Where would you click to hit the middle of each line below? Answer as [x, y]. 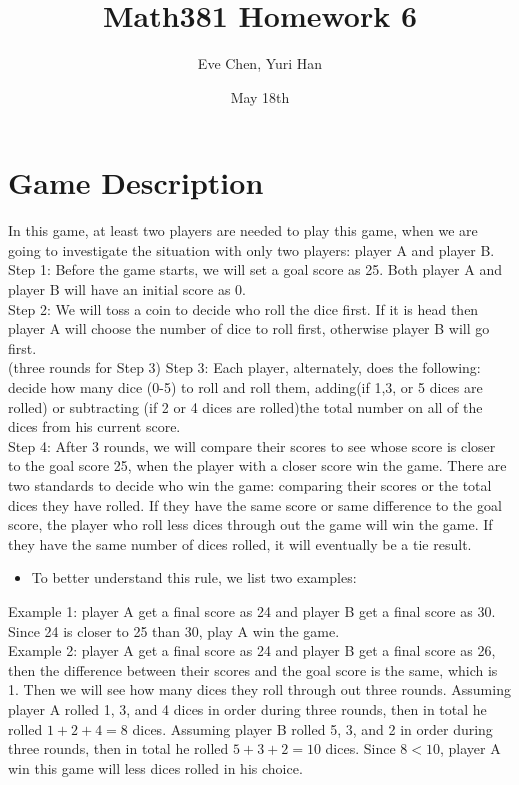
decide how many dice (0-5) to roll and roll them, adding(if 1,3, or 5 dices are [245, 387]
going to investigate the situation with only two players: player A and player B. [251, 249]
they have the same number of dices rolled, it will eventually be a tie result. [240, 543]
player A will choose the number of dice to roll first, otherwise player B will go [249, 328]
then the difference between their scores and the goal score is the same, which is [253, 669]
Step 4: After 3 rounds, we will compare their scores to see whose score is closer [252, 445]
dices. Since [360, 748]
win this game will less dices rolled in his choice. [155, 767]
